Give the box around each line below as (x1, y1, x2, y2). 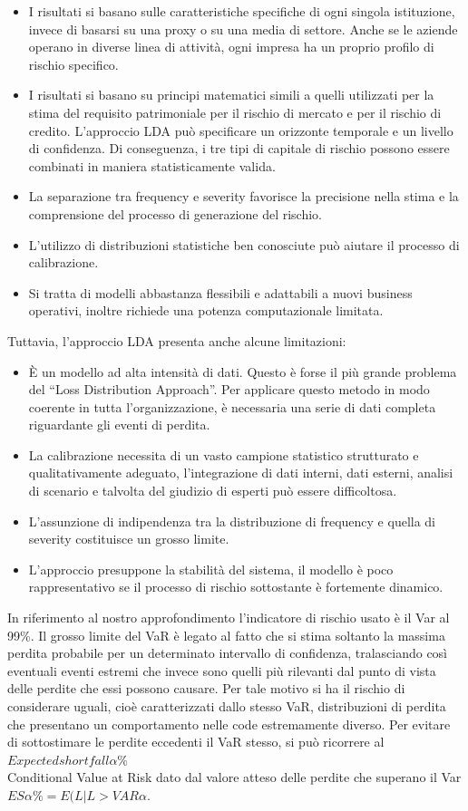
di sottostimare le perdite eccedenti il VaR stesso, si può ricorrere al (7, 732, 385, 751)
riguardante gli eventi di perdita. (28, 415, 210, 434)
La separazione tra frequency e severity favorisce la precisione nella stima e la (28, 187, 459, 206)
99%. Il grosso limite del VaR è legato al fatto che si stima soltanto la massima (7, 625, 445, 644)
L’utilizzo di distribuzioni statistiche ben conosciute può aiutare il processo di (28, 235, 460, 254)
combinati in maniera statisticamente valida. (28, 156, 276, 175)
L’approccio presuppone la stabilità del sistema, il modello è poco (28, 559, 394, 578)
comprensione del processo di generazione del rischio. (28, 204, 323, 223)
